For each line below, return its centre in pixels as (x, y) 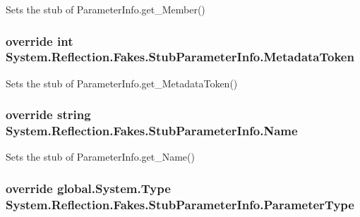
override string (48, 114)
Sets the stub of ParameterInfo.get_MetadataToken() (122, 83)
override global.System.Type (88, 188)
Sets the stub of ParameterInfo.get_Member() (106, 9)
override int (40, 41)
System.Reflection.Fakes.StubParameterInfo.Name (152, 131)
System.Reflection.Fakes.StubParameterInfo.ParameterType (180, 204)
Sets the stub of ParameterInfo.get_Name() (100, 157)
